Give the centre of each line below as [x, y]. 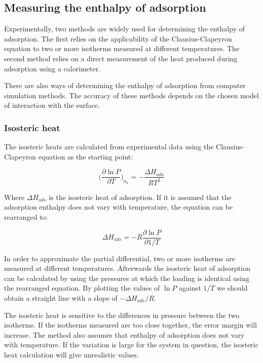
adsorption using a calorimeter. [52, 68]
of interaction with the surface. [52, 105]
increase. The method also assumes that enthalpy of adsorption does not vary [124, 334]
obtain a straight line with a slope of [61, 297]
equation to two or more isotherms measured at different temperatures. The [122, 48]
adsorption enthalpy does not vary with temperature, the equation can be [119, 207]
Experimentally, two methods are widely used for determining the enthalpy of [124, 29]
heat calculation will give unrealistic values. [71, 354]
